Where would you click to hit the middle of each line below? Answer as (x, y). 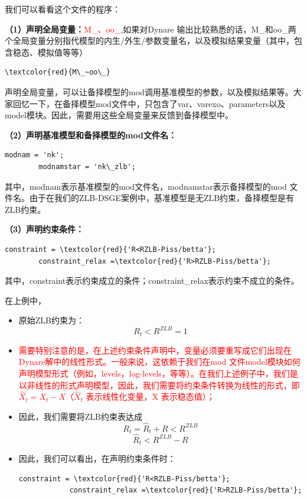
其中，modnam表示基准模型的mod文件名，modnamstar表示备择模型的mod (146, 186)
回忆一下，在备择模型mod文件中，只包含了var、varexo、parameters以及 (149, 103)
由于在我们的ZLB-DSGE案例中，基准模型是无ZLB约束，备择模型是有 (162, 198)
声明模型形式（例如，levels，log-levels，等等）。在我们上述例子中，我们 (154, 373)
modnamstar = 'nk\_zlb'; (87, 166)
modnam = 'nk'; (35, 155)
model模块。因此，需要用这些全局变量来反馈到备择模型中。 (119, 115)
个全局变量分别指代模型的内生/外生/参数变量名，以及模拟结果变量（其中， (149, 40)
